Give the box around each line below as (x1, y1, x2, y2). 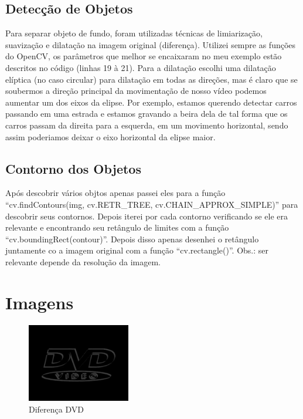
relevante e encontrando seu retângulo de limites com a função (5, 221, 229, 234)
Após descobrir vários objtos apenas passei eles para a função (5, 187, 226, 199)
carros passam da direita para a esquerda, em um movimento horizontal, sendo (5, 119, 288, 131)
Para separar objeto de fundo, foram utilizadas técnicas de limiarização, (5, 27, 263, 39)
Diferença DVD (29, 403, 84, 415)
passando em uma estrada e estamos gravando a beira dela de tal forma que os (5, 107, 288, 120)
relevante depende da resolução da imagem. (5, 255, 161, 268)
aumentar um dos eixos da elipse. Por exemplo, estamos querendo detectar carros (5, 96, 297, 108)
